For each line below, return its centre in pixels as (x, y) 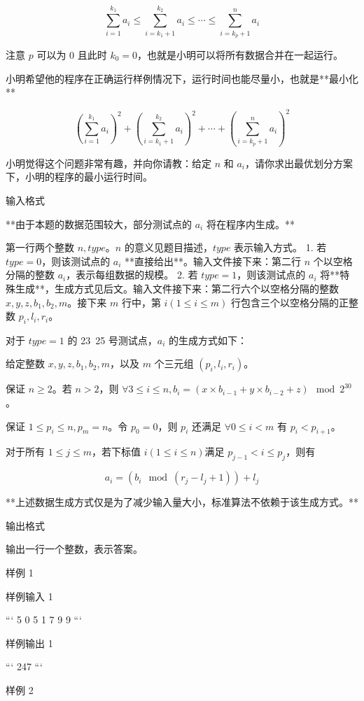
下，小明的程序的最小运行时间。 (79, 177)
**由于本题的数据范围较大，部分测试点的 (99, 224)
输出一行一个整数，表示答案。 (74, 549)
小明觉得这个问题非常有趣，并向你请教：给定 (108, 163)
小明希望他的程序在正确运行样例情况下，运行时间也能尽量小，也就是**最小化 (182, 78)
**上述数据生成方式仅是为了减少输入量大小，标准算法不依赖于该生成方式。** (182, 502)
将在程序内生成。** (250, 224)
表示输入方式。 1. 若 (280, 247)
